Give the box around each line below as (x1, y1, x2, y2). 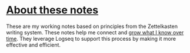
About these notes (6, 3, 99, 17)
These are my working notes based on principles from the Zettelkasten (6, 23, 178, 30)
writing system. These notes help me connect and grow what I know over (6, 29, 184, 36)
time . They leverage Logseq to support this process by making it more (6, 35, 176, 42)
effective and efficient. (6, 41, 61, 48)
